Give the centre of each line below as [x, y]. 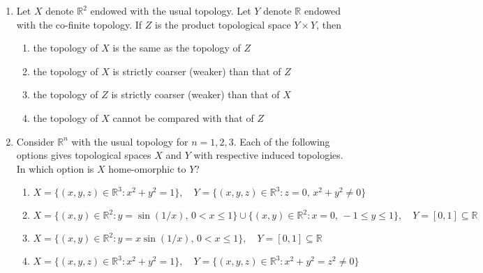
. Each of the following [282, 141]
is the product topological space [223, 24]
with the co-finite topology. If [79, 24]
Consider [35, 141]
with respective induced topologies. [268, 155]
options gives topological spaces [84, 155]
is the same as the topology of [177, 48]
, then [329, 24]
